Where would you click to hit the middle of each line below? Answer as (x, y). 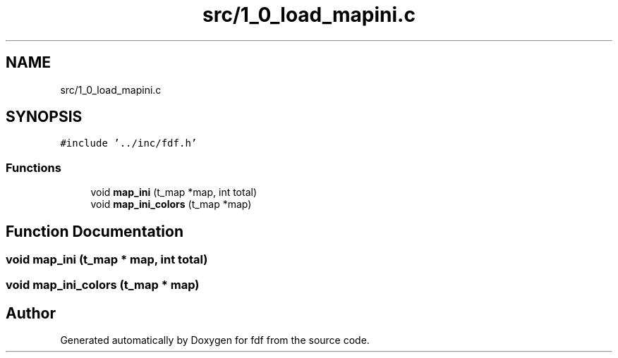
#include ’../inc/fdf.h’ (129, 143)
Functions (34, 167)
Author (31, 313)
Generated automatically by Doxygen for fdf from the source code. (215, 340)
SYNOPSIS (44, 117)
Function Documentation (95, 231)
